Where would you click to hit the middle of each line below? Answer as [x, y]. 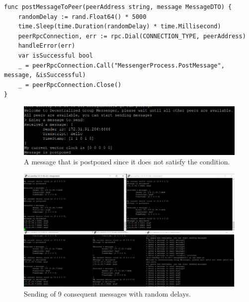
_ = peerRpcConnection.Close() [70, 85]
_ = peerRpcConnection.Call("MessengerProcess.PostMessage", [121, 65]
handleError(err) [47, 46]
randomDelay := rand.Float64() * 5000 [82, 17]
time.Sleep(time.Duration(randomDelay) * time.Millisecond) [120, 27]
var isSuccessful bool [55, 55]
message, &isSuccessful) [45, 75]
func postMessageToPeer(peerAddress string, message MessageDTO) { [118, 7]
